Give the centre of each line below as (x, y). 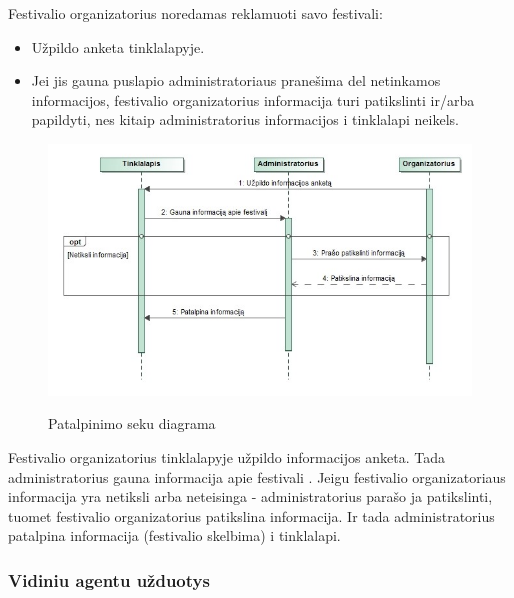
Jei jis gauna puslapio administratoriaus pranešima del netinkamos (236, 80)
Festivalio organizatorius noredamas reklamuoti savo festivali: (195, 13)
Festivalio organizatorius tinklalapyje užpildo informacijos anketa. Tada (226, 456)
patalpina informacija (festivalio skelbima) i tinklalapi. (174, 535)
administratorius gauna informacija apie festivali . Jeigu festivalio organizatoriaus (257, 476)
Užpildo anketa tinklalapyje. (118, 46)
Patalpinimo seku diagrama (132, 423)
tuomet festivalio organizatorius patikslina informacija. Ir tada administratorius (251, 515)
